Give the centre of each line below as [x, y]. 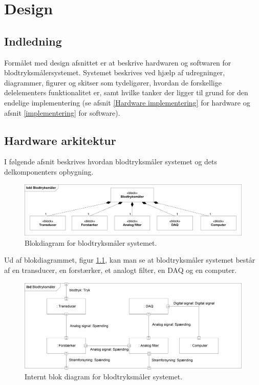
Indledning [33, 41]
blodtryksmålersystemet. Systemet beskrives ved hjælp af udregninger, [115, 72]
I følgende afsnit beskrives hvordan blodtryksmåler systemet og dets [111, 162]
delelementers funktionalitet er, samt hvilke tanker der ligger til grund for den [126, 92]
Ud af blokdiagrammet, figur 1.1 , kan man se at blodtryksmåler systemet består [130, 260]
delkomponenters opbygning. [49, 171]
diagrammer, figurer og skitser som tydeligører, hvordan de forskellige [113, 82]
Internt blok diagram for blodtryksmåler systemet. [104, 377]
